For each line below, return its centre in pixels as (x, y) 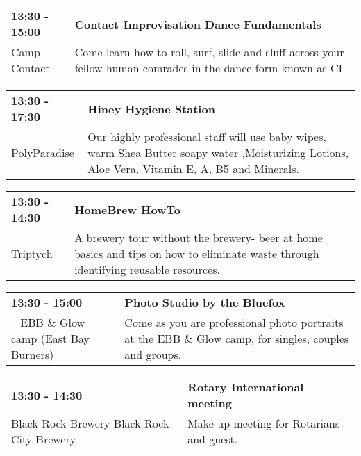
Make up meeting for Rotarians (264, 423)
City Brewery (44, 439)
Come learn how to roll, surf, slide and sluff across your (209, 52)
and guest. (213, 439)
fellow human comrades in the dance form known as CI (209, 68)
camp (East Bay (50, 338)
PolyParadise (43, 153)
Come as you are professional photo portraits (234, 322)
